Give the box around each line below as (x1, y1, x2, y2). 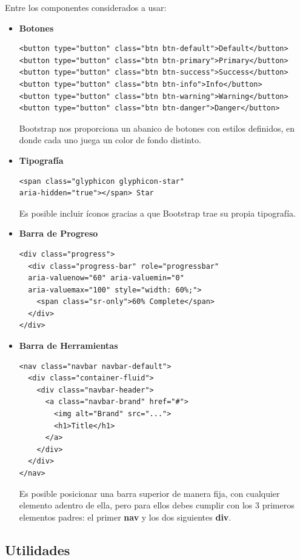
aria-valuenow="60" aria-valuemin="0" (28, 274, 184, 283)
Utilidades (5, 540, 70, 559)
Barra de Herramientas (19, 339, 118, 352)
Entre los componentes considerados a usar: (5, 1, 167, 13)
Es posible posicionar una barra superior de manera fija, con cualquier (19, 487, 280, 499)
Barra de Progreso (19, 227, 98, 240)
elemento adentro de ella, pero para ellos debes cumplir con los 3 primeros (19, 499, 295, 511)
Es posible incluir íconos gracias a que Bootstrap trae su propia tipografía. (19, 206, 296, 219)
